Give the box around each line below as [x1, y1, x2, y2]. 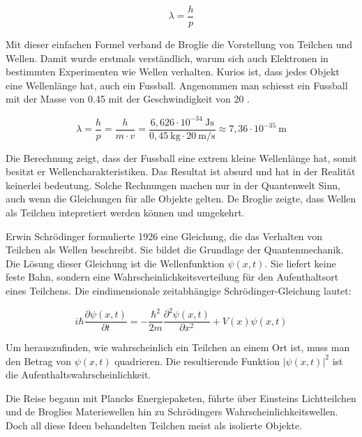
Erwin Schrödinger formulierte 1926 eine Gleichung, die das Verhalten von [6, 228, 323, 243]
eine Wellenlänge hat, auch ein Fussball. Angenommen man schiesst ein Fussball [6, 77, 348, 92]
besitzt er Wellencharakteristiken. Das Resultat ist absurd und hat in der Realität [6, 164, 356, 179]
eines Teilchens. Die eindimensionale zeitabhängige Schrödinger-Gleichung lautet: [6, 283, 352, 297]
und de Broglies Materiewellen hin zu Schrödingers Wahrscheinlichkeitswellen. [6, 404, 338, 419]
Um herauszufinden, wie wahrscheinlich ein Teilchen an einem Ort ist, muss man [6, 340, 350, 355]
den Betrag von [6, 353, 71, 368]
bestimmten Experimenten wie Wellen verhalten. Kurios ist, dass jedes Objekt [6, 64, 340, 79]
